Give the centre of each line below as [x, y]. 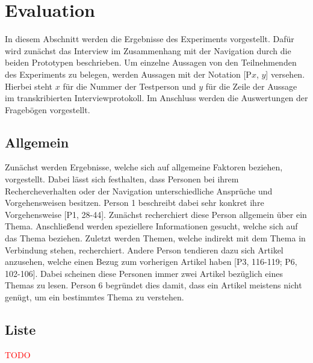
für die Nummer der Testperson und [129, 86]
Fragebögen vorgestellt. [48, 109]
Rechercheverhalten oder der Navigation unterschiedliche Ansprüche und [139, 191]
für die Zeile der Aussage [251, 86]
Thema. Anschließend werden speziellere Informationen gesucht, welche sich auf [151, 226]
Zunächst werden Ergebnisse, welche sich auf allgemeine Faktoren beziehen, [144, 167]
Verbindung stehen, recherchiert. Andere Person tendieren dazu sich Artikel [144, 250]
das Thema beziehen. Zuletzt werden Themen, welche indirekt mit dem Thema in [155, 238]
